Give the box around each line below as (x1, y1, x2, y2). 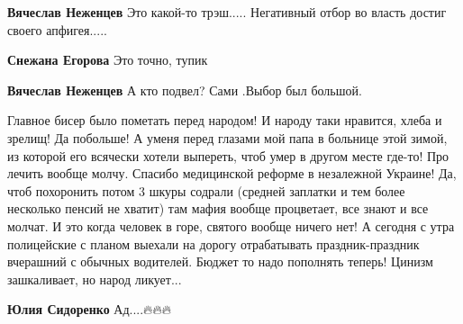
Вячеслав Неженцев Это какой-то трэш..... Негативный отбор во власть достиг (7, 3, 447, 21)
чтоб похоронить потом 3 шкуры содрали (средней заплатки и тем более (7, 181, 405, 200)
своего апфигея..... (7, 20, 107, 39)
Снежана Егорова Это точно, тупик (7, 50, 208, 69)
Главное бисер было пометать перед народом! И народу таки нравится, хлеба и (7, 111, 442, 130)
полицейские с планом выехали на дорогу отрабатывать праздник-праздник (7, 234, 420, 253)
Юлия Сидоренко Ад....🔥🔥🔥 (7, 300, 171, 319)
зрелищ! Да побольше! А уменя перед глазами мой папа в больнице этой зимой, (7, 128, 448, 147)
